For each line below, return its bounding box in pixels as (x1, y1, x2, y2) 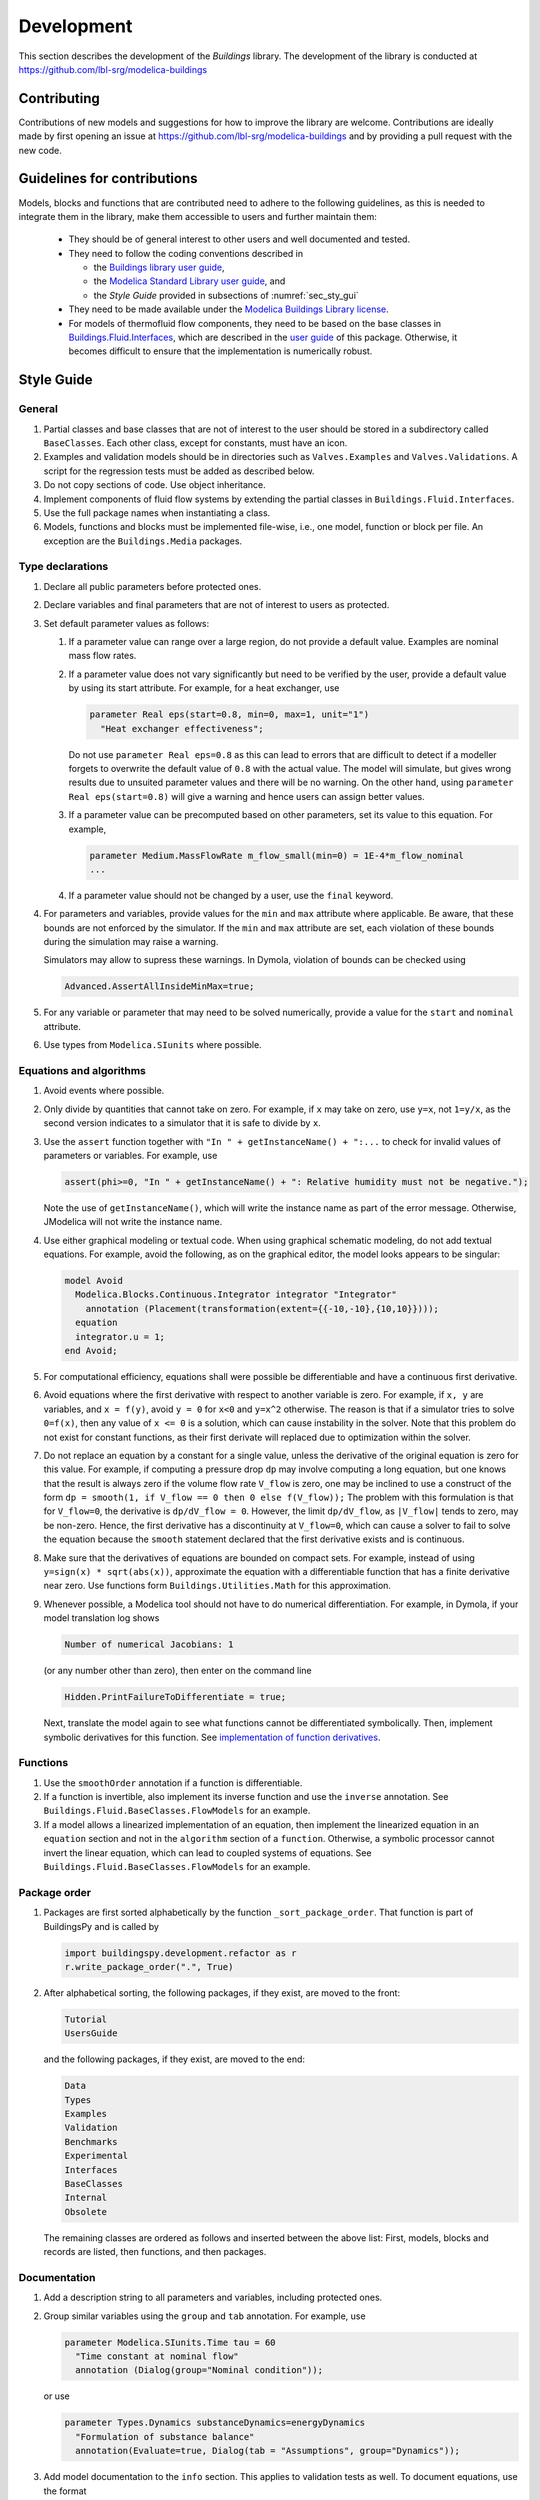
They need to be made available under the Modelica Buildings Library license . (68, 303, 389, 315)
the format (43, 2485, 87, 2497)
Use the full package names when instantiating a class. (43, 506, 271, 519)
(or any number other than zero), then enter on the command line (43, 1665, 312, 1677)
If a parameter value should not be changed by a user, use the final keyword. (68, 889, 394, 901)
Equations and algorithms (18, 1063, 147, 1077)
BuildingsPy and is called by (43, 1920, 160, 1932)
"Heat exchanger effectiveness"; (100, 723, 264, 734)
